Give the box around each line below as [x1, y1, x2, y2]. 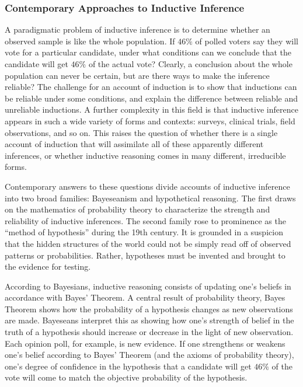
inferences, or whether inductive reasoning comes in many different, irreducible [5, 149, 286, 161]
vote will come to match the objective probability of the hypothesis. [5, 371, 248, 383]
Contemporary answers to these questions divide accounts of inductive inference [5, 180, 290, 192]
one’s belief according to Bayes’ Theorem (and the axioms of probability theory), [5, 348, 294, 361]
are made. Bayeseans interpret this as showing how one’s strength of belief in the [5, 314, 294, 326]
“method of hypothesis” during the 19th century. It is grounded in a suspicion [5, 226, 283, 238]
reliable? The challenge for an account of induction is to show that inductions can [5, 81, 297, 93]
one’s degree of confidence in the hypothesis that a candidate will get [5, 360, 252, 372]
